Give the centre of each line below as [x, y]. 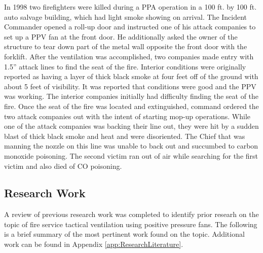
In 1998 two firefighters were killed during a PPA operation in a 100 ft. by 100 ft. [130, 7]
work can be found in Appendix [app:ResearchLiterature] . [94, 244]
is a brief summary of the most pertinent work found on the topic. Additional [124, 234]
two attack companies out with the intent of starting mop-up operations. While [127, 116]
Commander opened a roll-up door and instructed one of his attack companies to [130, 27]
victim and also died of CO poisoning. [63, 166]
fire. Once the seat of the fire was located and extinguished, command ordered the [131, 106]
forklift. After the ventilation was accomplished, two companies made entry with [129, 56]
